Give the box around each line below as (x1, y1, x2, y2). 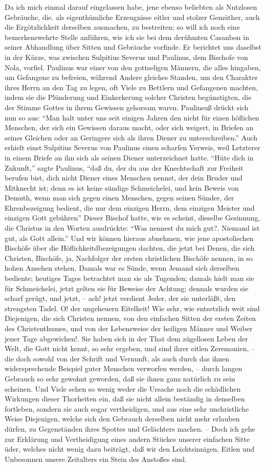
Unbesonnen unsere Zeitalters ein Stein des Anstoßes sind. (5, 453, 187, 464)
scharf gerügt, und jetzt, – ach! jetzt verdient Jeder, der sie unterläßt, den (5, 293, 236, 303)
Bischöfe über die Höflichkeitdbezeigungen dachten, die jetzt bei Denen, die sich (5, 242, 255, 253)
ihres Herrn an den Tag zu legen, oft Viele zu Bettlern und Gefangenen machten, (5, 82, 258, 92)
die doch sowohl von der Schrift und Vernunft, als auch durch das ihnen (5, 353, 230, 363)
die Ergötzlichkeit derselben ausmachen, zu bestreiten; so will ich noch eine (5, 22, 240, 32)
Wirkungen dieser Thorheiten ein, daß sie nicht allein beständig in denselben (5, 393, 245, 404)
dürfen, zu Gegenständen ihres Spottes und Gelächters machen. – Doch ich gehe (5, 423, 255, 434)
